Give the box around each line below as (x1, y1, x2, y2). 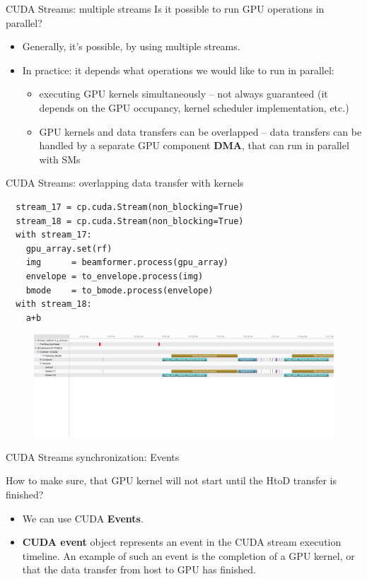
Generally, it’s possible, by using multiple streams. (22, 39, 240, 54)
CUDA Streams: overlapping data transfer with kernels (6, 175, 244, 190)
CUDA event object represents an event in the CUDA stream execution (22, 534, 342, 549)
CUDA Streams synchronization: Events (6, 449, 180, 464)
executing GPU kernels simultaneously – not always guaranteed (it (39, 86, 328, 101)
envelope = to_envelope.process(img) (25, 271, 204, 281)
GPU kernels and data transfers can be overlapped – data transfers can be (39, 124, 362, 139)
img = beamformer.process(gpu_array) (25, 257, 228, 268)
